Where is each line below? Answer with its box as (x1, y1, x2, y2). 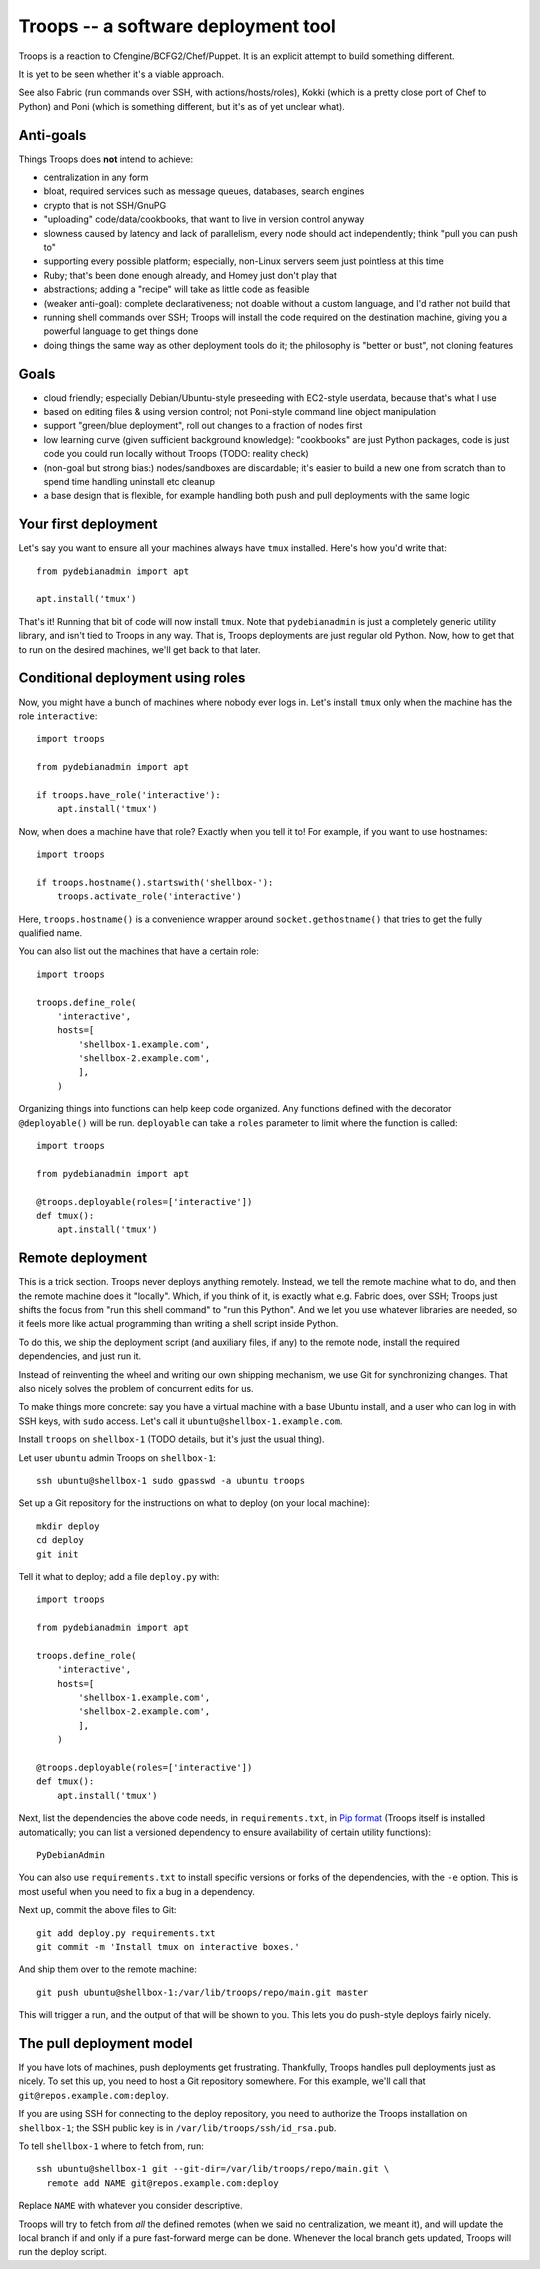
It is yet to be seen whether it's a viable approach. (18, 68, 225, 80)
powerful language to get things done (43, 325, 199, 337)
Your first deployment (18, 516, 158, 533)
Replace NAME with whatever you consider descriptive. (18, 2200, 243, 2212)
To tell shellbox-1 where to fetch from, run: (18, 2140, 204, 2152)
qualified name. (18, 926, 83, 939)
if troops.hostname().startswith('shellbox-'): (36, 876, 274, 888)
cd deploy (36, 1535, 84, 1546)
